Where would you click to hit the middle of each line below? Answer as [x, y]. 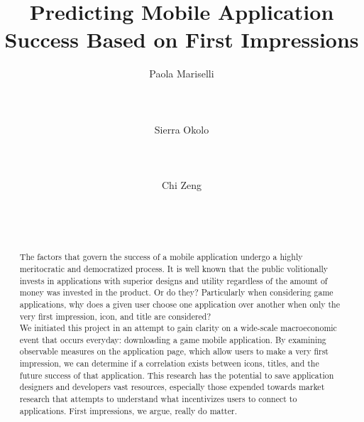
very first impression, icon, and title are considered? [115, 316]
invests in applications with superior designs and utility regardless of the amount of [173, 280]
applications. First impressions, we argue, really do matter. [128, 410]
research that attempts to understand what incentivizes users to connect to [158, 399]
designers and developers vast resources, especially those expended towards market [172, 387]
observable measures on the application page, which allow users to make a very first [174, 351]
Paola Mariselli [182, 74]
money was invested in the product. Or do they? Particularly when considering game [176, 292]
